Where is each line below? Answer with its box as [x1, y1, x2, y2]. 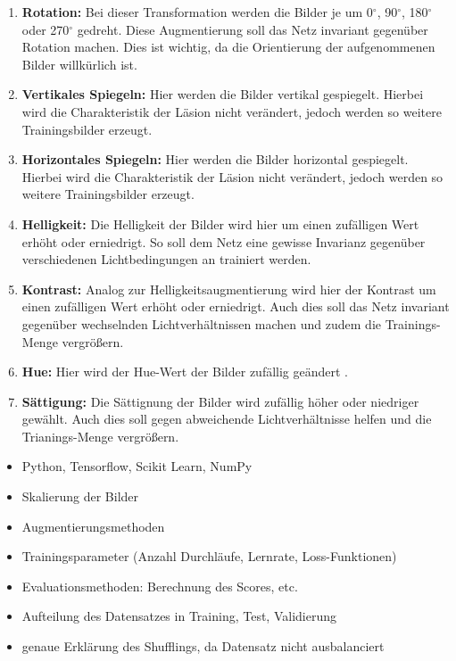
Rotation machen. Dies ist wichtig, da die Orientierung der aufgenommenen [21, 37, 435, 56]
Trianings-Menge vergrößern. [21, 426, 179, 445]
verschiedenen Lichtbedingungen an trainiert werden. [21, 250, 311, 269]
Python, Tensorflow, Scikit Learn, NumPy [21, 457, 253, 475]
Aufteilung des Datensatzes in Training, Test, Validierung [21, 607, 336, 625]
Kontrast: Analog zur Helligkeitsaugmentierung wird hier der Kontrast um [21, 279, 436, 298]
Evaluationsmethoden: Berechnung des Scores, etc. [21, 576, 298, 595]
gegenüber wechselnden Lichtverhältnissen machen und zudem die [21, 314, 382, 333]
